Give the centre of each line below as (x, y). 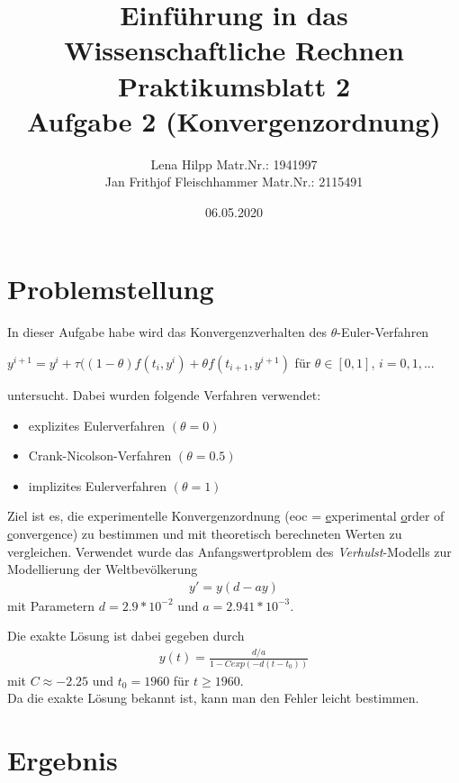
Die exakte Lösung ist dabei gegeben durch (126, 636)
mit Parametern (51, 605)
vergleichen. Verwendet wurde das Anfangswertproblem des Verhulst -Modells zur (229, 551)
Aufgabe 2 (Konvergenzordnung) (234, 120)
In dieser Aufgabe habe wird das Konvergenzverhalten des (167, 332)
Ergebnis (63, 760)
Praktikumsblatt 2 (234, 85)
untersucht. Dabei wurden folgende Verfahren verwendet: (164, 395)
